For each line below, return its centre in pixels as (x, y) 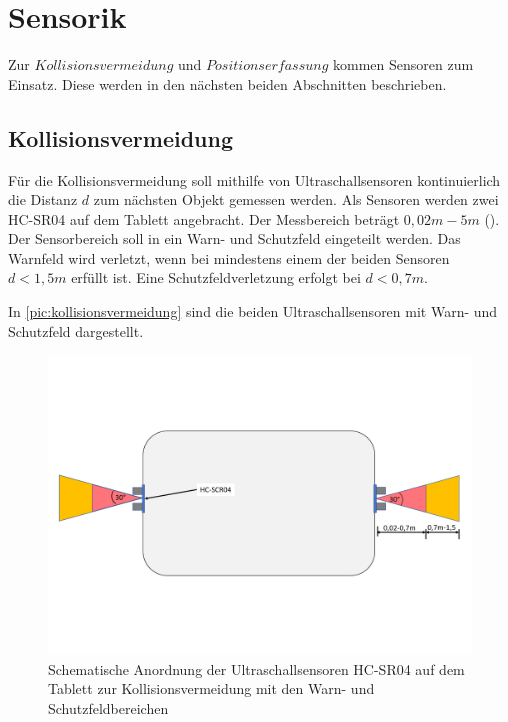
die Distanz (43, 199)
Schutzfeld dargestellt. (76, 330)
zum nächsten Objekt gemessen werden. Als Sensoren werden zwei (296, 199)
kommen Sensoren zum (403, 64)
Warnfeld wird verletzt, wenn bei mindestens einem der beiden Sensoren (229, 257)
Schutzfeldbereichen (108, 707)
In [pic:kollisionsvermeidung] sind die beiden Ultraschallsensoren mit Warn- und (253, 311)
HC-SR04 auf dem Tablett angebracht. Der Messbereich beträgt (204, 218)
